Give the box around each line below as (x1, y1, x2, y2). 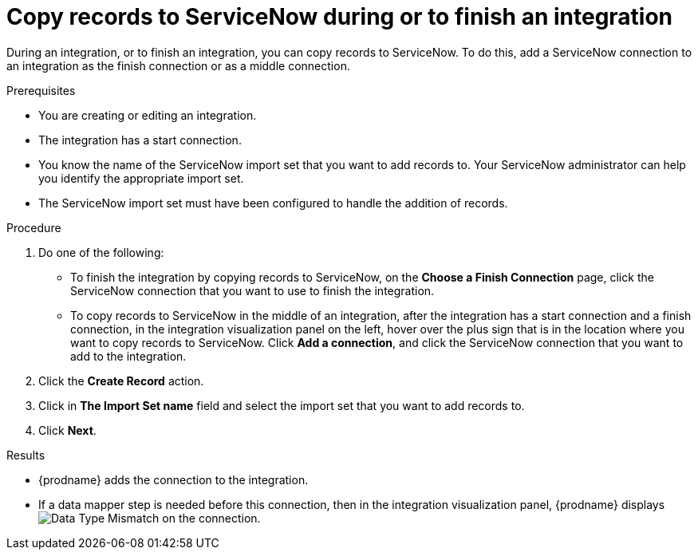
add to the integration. (70, 349, 187, 363)
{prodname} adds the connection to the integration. (38, 472, 309, 487)
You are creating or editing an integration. (38, 108, 257, 122)
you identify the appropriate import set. (38, 171, 244, 185)
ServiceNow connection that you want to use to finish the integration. (70, 283, 435, 298)
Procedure (6, 220, 61, 235)
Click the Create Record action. (38, 373, 204, 388)
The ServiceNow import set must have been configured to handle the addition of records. (38, 195, 508, 210)
